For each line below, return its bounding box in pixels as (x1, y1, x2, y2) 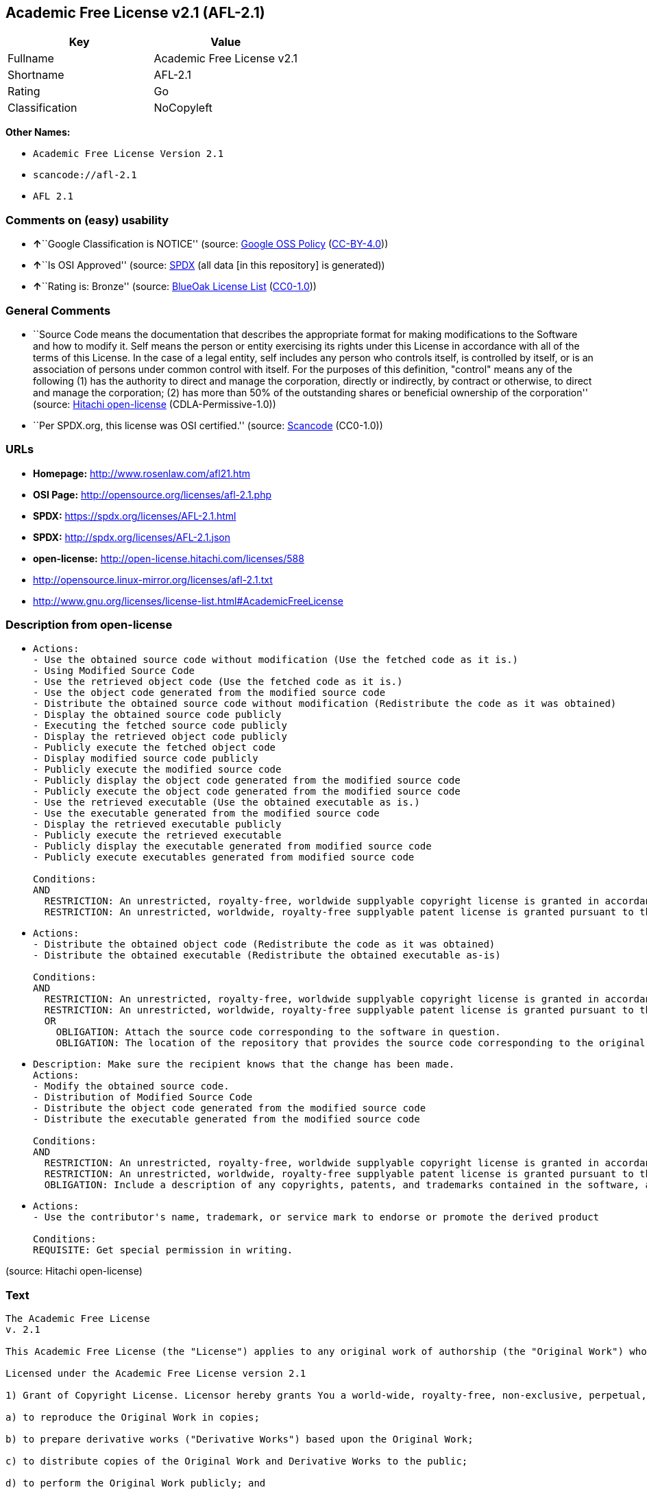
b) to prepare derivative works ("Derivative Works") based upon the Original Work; (5, 1434, 474, 1445)
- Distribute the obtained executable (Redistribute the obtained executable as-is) (33, 950, 501, 961)
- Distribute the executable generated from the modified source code (33, 1113, 420, 1125)
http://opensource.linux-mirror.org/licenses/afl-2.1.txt (33, 573, 273, 586)
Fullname (8, 51, 54, 66)
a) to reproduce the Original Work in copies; (5, 1412, 260, 1423)
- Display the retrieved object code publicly (33, 731, 287, 743)
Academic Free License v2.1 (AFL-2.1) (5, 4, 265, 21)
